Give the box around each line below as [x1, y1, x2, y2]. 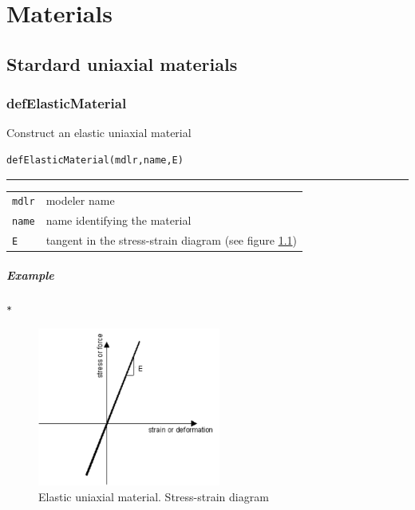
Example [6, 266, 54, 283]
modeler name [45, 192, 115, 209]
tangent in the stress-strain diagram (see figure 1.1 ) [45, 232, 298, 249]
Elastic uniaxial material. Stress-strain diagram [38, 488, 269, 504]
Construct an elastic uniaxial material [6, 124, 192, 141]
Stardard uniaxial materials [6, 51, 238, 76]
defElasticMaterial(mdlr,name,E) [6, 154, 184, 166]
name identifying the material [45, 212, 192, 229]
